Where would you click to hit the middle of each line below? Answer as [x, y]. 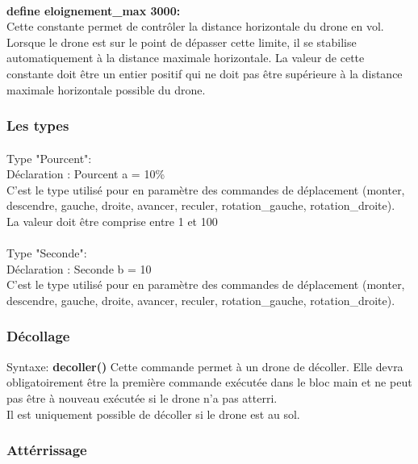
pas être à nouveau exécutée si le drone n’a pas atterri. [142, 397]
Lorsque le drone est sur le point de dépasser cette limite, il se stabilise [182, 42]
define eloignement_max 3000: [94, 10]
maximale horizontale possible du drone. [106, 89]
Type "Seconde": [47, 253]
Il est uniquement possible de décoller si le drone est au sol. [153, 414]
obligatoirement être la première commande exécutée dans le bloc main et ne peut [209, 382]
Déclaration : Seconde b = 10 [79, 268]
